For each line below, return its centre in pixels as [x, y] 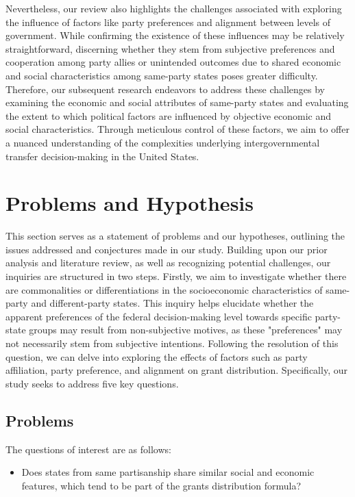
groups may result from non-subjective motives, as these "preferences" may [186, 330]
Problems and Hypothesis [130, 203]
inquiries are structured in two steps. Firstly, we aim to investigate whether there [176, 276]
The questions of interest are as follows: [88, 449]
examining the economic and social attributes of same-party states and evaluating [177, 102]
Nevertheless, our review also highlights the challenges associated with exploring [174, 8]
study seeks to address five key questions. [92, 383]
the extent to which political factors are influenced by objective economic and [168, 115]
